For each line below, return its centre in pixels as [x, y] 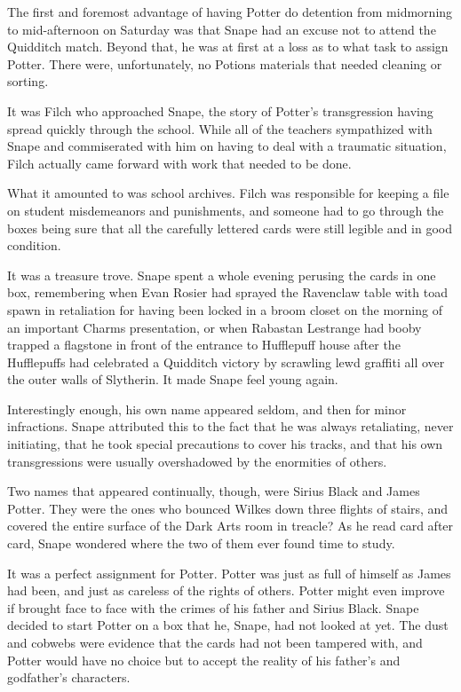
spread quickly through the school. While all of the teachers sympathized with [220, 128]
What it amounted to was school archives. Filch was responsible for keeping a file [228, 193]
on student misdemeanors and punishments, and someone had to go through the [226, 210]
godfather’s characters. [69, 677]
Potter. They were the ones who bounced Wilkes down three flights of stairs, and [228, 508]
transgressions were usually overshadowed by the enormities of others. [197, 461]
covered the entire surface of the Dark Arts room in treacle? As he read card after [230, 526]
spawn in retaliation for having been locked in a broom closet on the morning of [225, 309]
